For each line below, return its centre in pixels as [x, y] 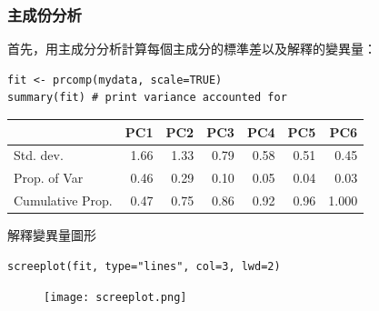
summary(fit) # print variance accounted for [147, 98]
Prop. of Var [49, 178]
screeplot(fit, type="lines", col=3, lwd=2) [144, 266]
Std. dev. [39, 155]
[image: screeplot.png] [115, 298]
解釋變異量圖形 [52, 235]
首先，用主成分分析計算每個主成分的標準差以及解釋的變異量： [192, 49]
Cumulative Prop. [63, 201]
